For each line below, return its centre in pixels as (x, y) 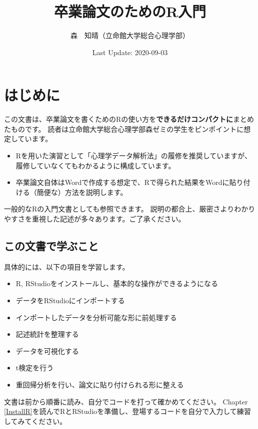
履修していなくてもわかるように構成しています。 (95, 165)
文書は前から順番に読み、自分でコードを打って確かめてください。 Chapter (126, 401)
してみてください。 (35, 421)
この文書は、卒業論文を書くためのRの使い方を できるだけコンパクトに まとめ (129, 119)
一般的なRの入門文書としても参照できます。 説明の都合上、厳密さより (119, 209)
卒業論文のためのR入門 (130, 11)
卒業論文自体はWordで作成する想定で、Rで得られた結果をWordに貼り (129, 182)
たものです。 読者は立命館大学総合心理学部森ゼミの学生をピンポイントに (124, 129)
